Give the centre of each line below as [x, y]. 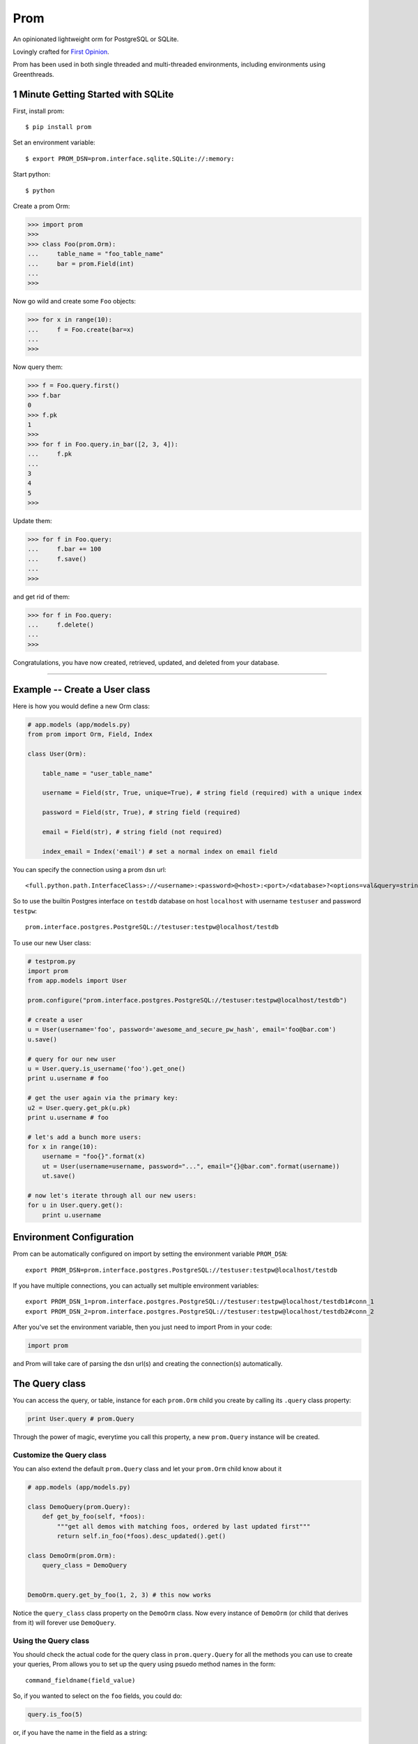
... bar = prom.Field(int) [81, 264]
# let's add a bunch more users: [85, 1137]
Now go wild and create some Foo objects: [74, 301]
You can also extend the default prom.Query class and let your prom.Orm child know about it [147, 1469]
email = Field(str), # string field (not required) [132, 832]
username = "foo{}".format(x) [94, 1157]
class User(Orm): [57, 754]
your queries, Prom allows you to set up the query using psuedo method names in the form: [144, 1664]
